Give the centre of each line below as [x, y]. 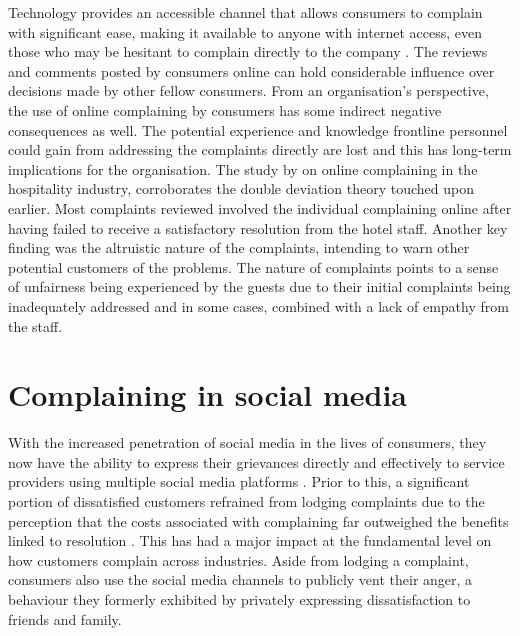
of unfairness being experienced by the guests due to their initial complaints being [259, 286]
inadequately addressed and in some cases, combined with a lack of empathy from [258, 305]
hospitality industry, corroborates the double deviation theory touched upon [241, 188]
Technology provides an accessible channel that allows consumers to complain [245, 12]
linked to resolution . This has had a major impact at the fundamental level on [250, 540]
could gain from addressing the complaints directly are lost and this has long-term [260, 149]
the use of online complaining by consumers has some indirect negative [225, 109]
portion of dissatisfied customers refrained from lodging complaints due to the [246, 501]
